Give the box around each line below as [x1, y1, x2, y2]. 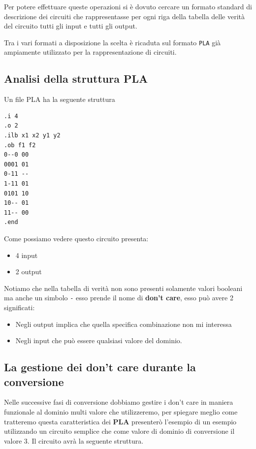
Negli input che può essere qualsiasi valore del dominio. [15, 335, 182, 346]
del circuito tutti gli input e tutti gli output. [4, 21, 137, 31]
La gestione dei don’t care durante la [4, 359, 196, 375]
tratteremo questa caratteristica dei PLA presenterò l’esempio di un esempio [4, 416, 237, 426]
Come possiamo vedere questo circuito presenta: [4, 233, 149, 243]
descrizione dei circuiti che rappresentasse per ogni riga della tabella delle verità [4, 11, 245, 21]
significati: [4, 302, 35, 312]
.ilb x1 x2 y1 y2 [4, 132, 61, 139]
